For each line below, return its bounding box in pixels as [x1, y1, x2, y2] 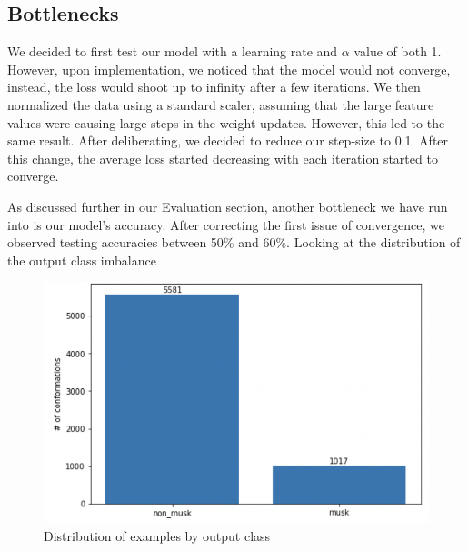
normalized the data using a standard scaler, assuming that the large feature [7, 95, 434, 114]
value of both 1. [353, 42, 442, 61]
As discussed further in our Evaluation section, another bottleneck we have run [7, 196, 448, 215]
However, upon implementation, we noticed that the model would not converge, [7, 59, 451, 78]
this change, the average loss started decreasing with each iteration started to [7, 148, 438, 167]
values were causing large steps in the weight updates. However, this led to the [7, 113, 445, 132]
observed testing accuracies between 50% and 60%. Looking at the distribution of [7, 233, 461, 252]
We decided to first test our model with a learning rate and [7, 42, 338, 61]
